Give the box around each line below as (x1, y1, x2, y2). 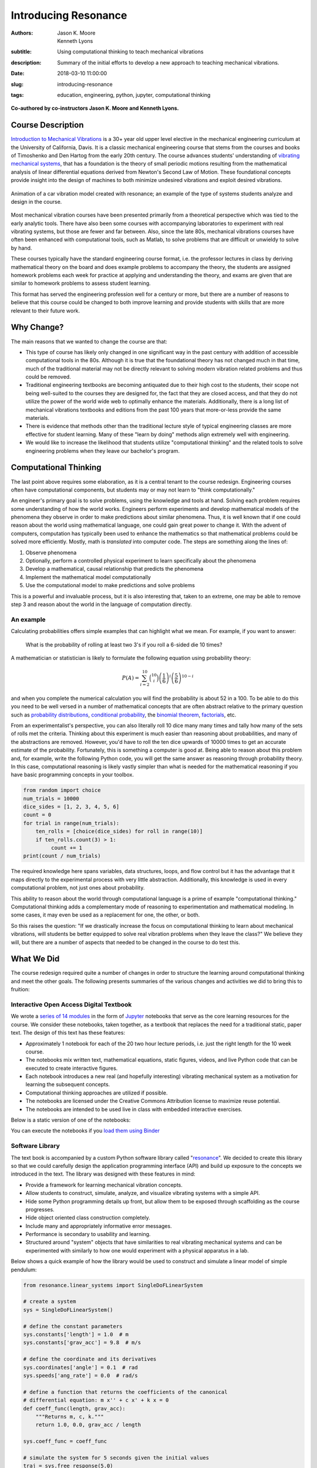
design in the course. (11, 198, 62, 205)
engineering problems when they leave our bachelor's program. (25, 447, 180, 454)
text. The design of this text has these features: (11, 1029, 126, 1036)
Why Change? (11, 322, 64, 332)
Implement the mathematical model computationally (25, 573, 151, 581)
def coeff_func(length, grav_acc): (23, 1405, 126, 1412)
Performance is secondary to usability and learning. (25, 1231, 151, 1238)
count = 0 (23, 812, 52, 819)
